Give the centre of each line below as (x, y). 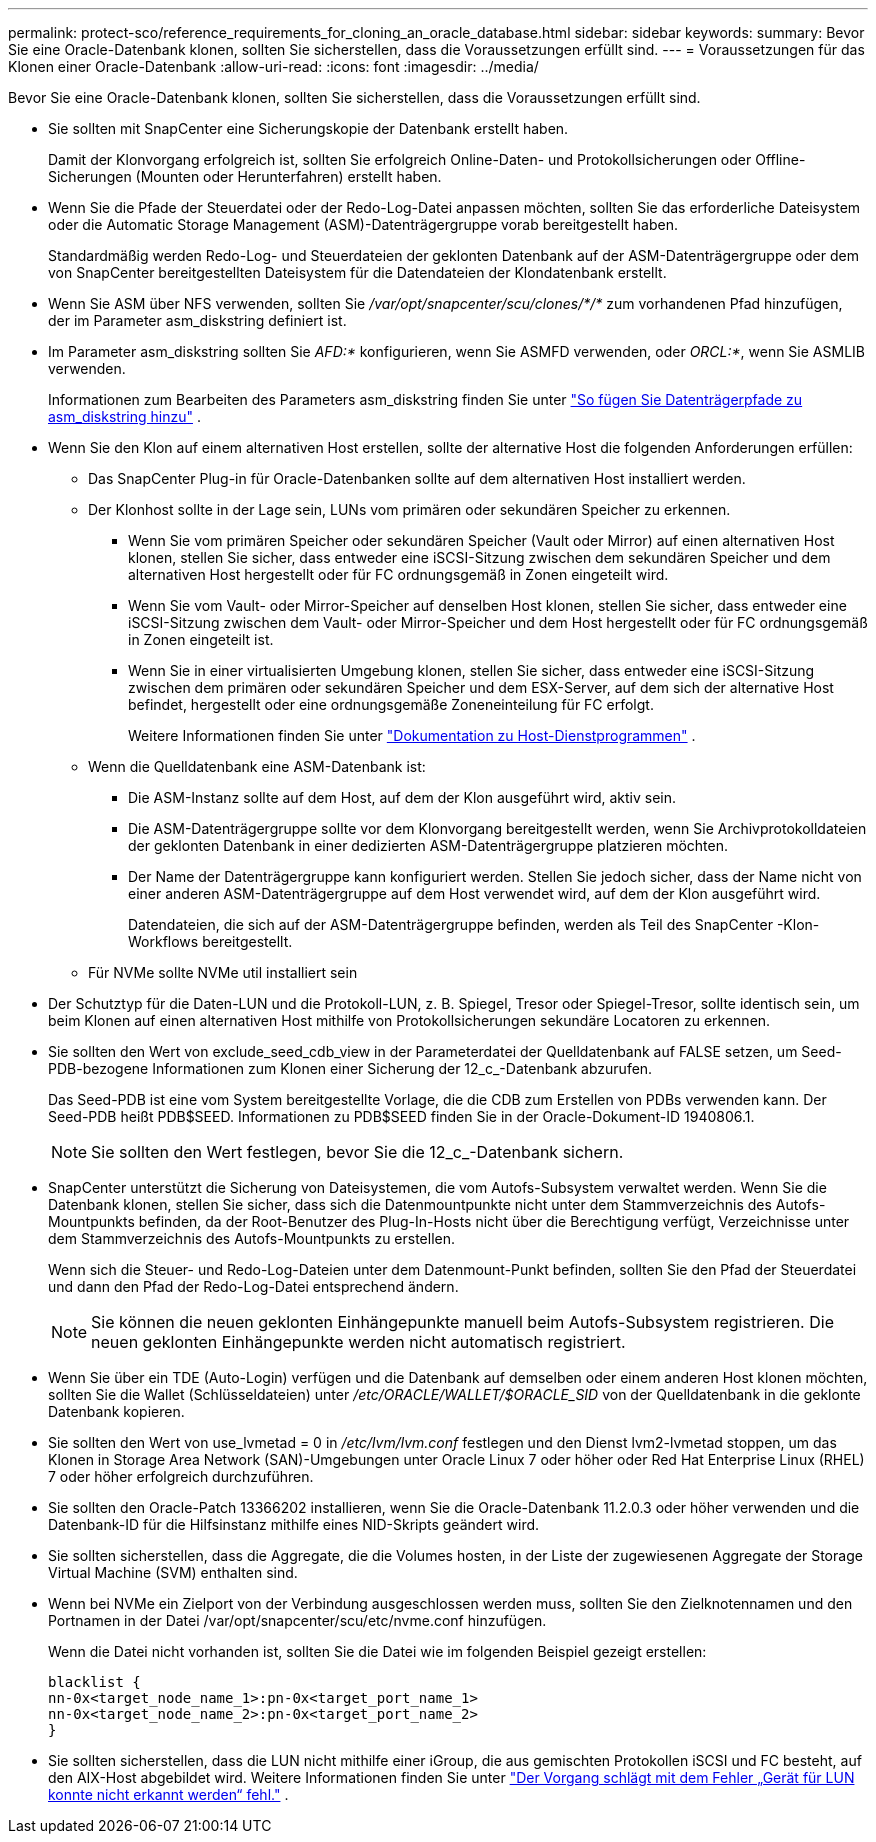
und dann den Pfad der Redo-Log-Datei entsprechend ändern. (253, 1286)
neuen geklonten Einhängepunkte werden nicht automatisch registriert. (358, 1342)
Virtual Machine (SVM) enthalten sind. (173, 1572)
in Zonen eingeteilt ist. (201, 639)
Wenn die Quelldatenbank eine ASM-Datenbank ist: (257, 766)
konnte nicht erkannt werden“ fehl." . (168, 1794)
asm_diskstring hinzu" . (124, 416)
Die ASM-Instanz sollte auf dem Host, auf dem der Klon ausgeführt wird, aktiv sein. (402, 797)
